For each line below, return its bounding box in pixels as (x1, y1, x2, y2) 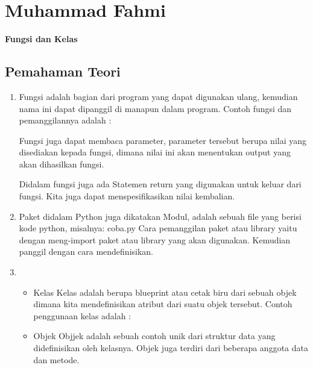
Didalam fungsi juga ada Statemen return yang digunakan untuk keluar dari (19, 178, 302, 190)
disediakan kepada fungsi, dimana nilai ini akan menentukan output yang (19, 146, 291, 158)
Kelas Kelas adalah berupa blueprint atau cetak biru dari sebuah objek (33, 285, 297, 298)
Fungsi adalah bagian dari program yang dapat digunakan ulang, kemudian (19, 90, 298, 102)
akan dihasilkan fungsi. (19, 157, 104, 170)
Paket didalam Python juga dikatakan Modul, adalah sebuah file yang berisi (19, 210, 302, 222)
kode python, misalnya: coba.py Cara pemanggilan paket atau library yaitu (19, 222, 297, 234)
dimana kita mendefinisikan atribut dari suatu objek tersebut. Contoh (33, 298, 292, 310)
